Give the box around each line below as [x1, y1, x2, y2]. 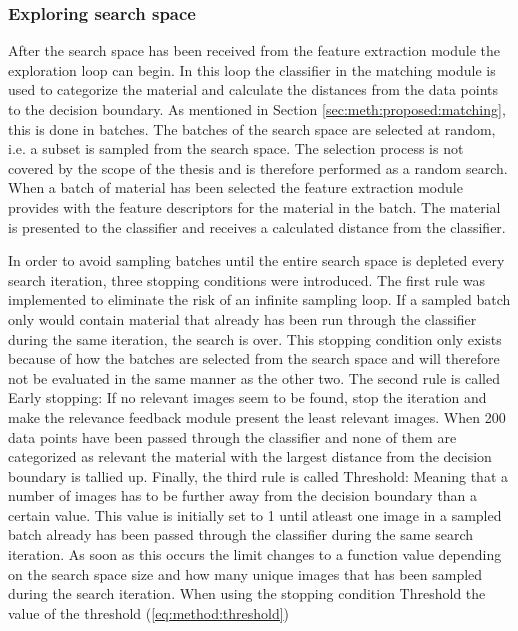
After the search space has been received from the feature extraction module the [8, 40, 500, 61]
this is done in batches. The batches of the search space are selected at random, [8, 118, 496, 139]
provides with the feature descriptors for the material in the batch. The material [8, 196, 501, 217]
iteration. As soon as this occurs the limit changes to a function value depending [8, 544, 502, 565]
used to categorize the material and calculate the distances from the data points [8, 79, 498, 100]
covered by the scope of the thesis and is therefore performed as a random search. [8, 157, 508, 178]
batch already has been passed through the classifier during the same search [8, 524, 474, 545]
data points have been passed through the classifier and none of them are [8, 426, 457, 447]
